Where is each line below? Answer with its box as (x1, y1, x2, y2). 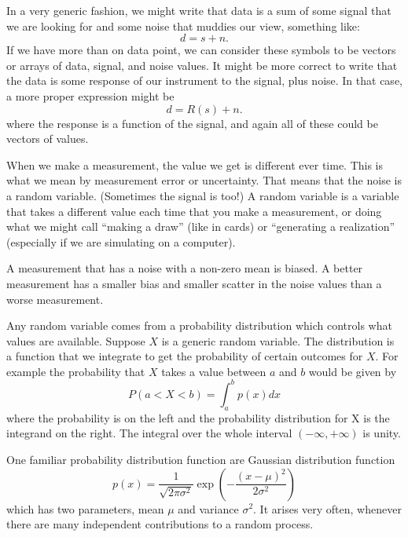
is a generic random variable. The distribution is (161, 332, 395, 349)
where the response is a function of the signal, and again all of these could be (6, 115, 378, 131)
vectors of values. (6, 130, 89, 147)
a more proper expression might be (6, 87, 175, 104)
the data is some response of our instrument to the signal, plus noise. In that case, (6, 72, 402, 89)
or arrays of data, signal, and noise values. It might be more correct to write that (6, 57, 398, 73)
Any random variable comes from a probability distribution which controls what (6, 317, 392, 334)
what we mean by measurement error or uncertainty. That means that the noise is (6, 172, 402, 188)
